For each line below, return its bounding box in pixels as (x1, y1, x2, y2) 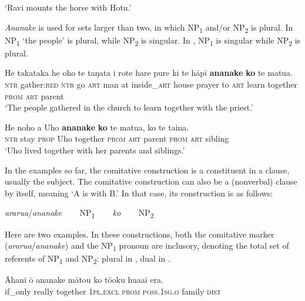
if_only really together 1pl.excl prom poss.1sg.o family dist (5, 285, 222, 297)
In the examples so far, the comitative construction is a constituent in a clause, (5, 163, 290, 176)
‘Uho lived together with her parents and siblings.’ (5, 144, 185, 156)
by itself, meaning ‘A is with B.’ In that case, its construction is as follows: (5, 186, 273, 199)
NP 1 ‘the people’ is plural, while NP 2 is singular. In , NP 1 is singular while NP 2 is (5, 34, 301, 48)
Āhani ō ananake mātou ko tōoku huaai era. (5, 273, 163, 286)
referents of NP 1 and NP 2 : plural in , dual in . (5, 252, 170, 266)
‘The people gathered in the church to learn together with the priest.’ (5, 101, 253, 113)
